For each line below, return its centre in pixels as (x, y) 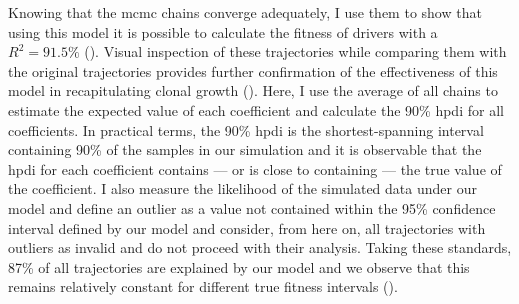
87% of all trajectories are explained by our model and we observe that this (239, 266)
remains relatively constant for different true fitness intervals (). (203, 286)
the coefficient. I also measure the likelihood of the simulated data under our (242, 188)
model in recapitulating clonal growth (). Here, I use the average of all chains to (253, 90)
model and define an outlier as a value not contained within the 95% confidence (252, 207)
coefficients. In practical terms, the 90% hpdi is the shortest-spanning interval (246, 129)
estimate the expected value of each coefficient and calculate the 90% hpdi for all (256, 109)
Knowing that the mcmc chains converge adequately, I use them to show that (245, 12)
